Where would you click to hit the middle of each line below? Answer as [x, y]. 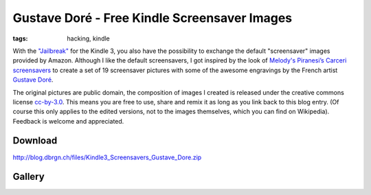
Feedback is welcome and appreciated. [68, 121]
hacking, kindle [88, 38]
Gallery [29, 177]
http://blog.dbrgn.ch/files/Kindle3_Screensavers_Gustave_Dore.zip [107, 157]
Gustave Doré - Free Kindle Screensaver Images [153, 18]
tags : [20, 38]
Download [35, 141]
